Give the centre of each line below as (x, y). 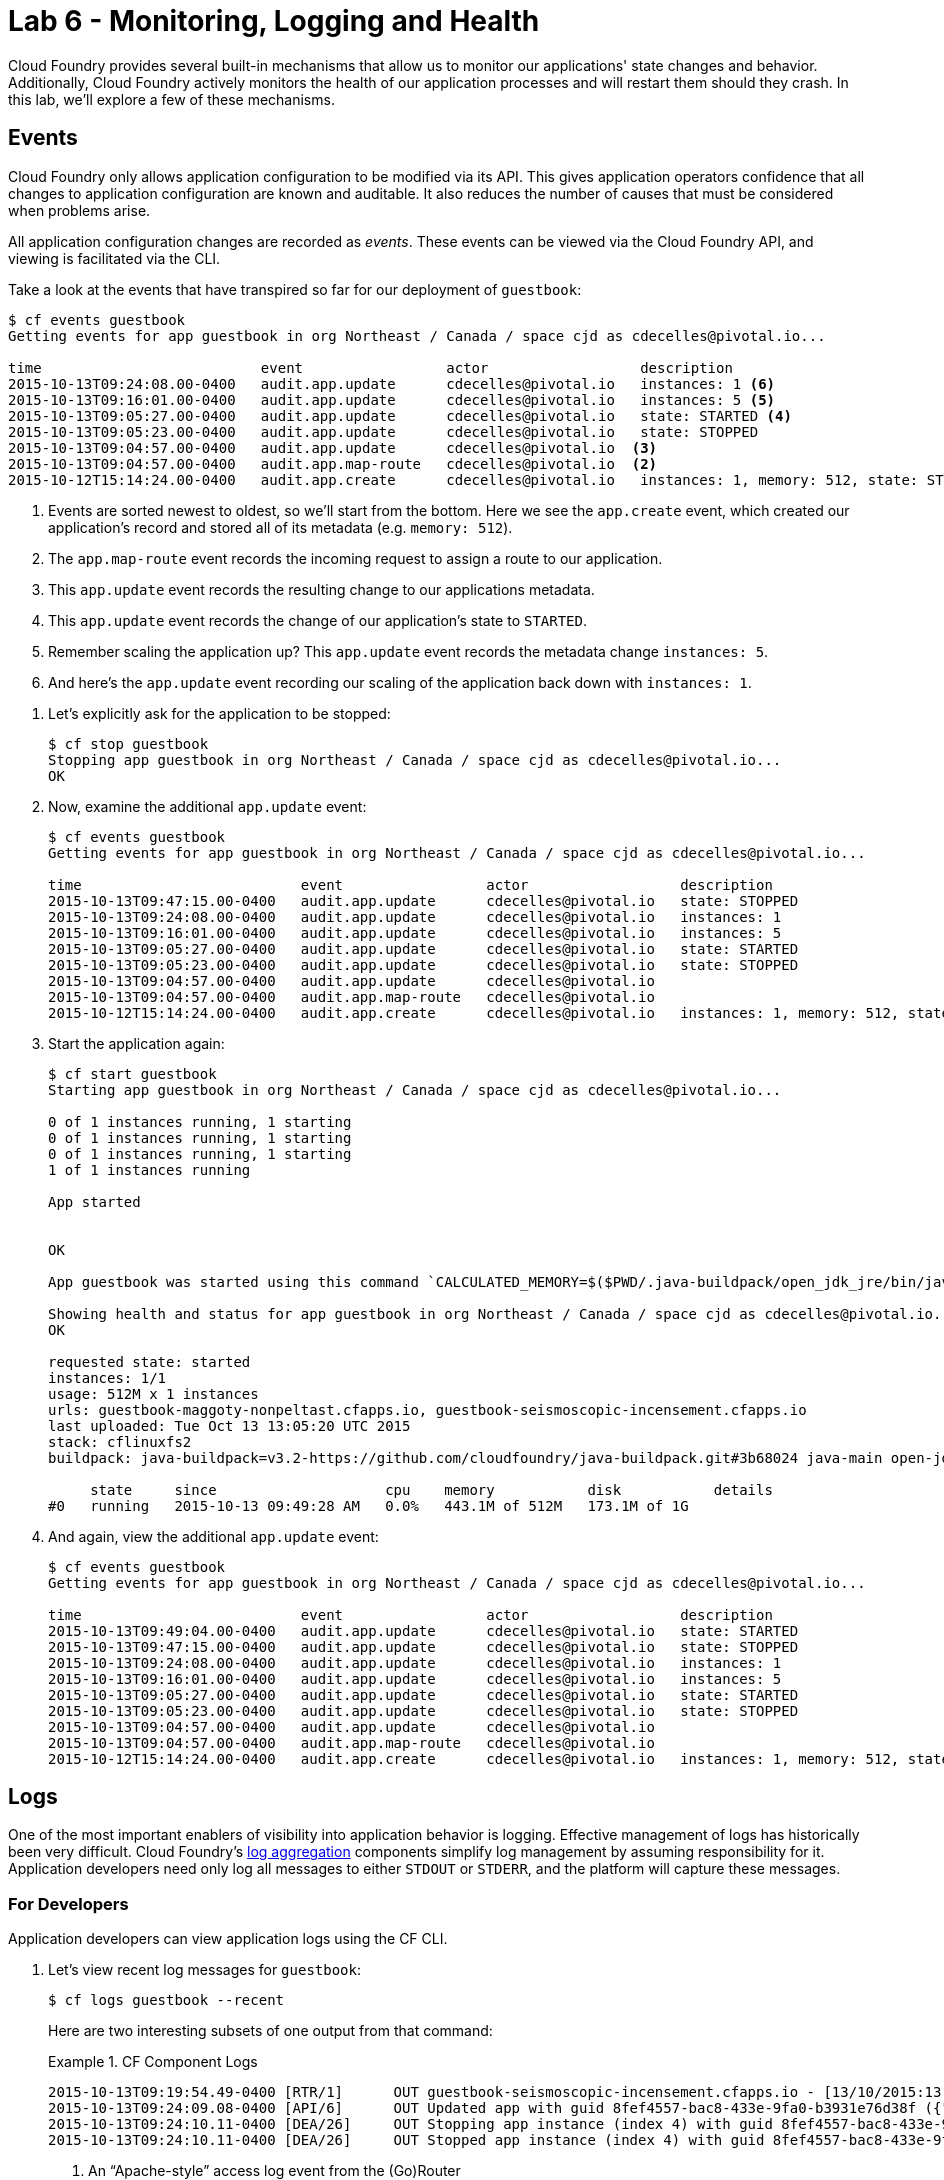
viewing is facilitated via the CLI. (114, 258)
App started (94, 1201)
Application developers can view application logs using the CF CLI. (228, 1939)
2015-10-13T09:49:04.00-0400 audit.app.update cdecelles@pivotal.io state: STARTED (423, 1630)
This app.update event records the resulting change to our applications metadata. (321, 589)
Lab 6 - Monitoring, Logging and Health (274, 21)
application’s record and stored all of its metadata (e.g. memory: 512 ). (280, 527)
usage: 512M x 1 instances (153, 1393)
